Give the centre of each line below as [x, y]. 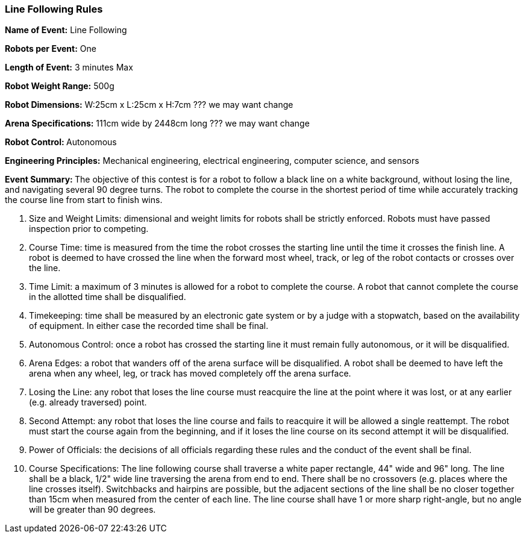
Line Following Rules [54, 9]
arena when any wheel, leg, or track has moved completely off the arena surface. [190, 374]
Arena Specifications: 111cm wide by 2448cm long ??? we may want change [157, 124]
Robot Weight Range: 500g [60, 86]
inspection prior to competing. [89, 229]
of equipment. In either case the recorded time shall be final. [149, 326]
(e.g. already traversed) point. [88, 402]
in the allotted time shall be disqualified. [108, 297]
